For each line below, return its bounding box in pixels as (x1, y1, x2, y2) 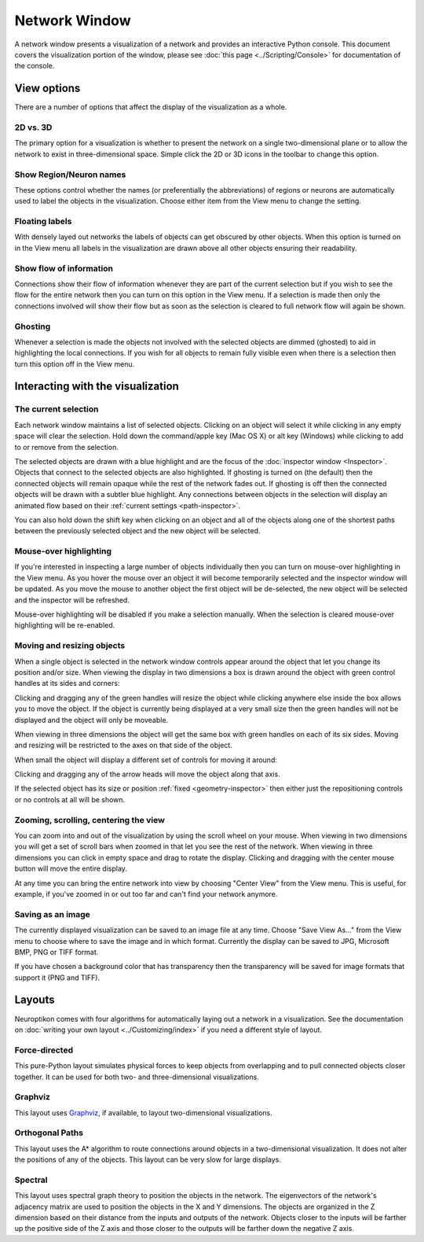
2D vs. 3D (14, 122, 53, 133)
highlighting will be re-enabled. (14, 621, 115, 630)
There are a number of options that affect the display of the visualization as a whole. (14, 102, 287, 112)
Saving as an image (14, 908, 90, 920)
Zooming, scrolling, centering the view (14, 814, 165, 825)
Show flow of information (14, 263, 114, 274)
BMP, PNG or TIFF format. (14, 947, 99, 956)
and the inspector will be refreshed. (14, 595, 130, 605)
